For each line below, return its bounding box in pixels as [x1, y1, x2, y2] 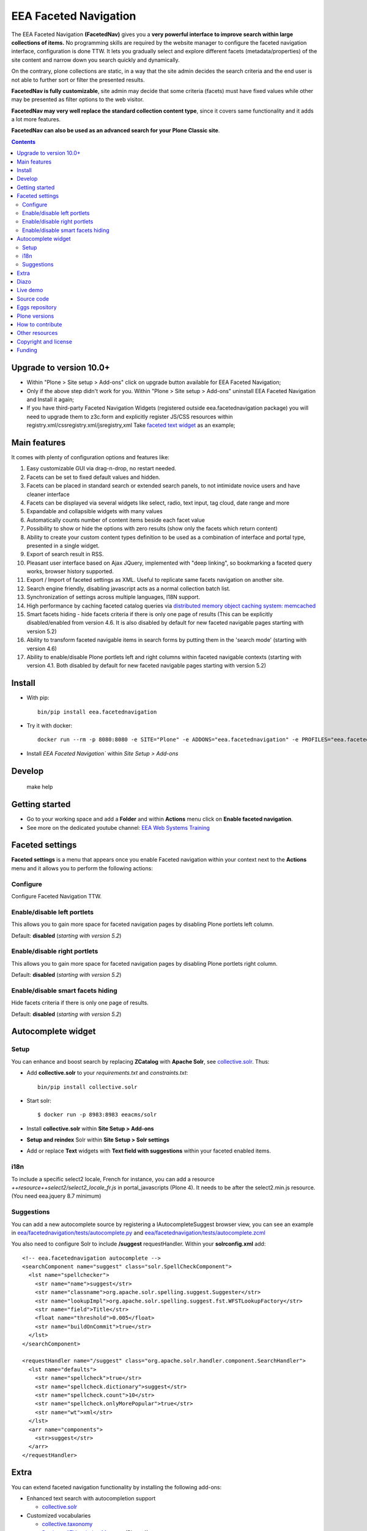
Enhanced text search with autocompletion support [26, 1494, 156, 1502]
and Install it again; [26, 396, 75, 403]
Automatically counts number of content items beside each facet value [26, 516, 205, 524]
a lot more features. [11, 116, 61, 123]
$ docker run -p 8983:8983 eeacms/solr [37, 1112, 157, 1118]
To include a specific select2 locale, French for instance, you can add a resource [11, 1175, 215, 1183]
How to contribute [17, 321, 62, 328]
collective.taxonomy [42, 1521, 93, 1528]
